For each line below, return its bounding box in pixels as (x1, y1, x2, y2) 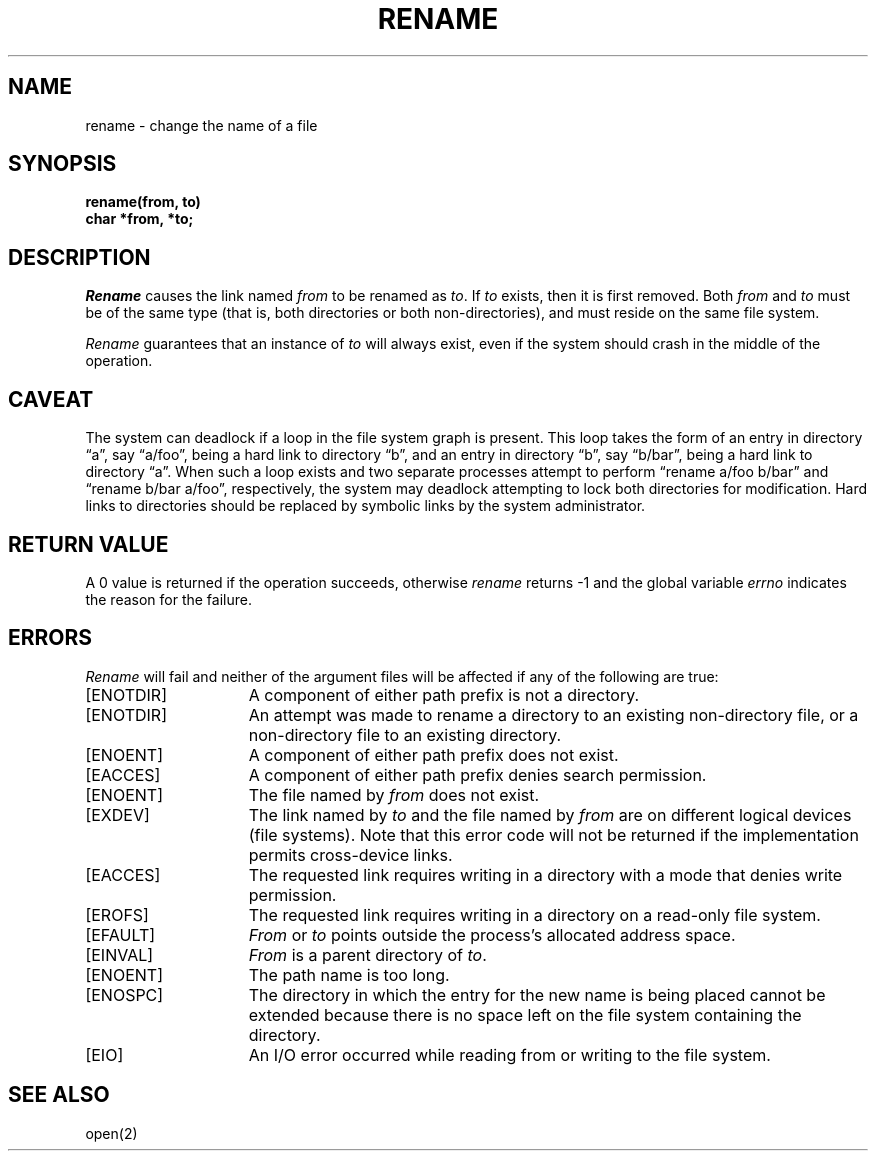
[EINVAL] (85, 944, 154, 965)
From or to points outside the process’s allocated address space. (248, 924, 736, 945)
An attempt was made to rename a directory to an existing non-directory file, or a (248, 704, 859, 725)
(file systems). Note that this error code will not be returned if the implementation (248, 824, 859, 845)
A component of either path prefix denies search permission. (248, 764, 707, 785)
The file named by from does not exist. (248, 784, 540, 805)
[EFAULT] (85, 924, 156, 945)
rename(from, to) (85, 193, 201, 211)
